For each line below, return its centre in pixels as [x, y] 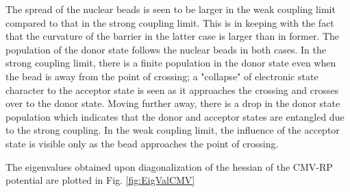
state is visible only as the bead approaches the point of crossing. [142, 143]
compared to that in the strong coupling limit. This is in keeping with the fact [170, 22]
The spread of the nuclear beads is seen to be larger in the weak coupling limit [171, 9]
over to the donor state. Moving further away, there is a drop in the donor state [173, 103]
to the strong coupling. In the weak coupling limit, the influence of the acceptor [173, 130]
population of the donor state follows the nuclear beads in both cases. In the [166, 49]
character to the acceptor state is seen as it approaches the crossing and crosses [172, 89]
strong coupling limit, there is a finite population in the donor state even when [171, 63]
